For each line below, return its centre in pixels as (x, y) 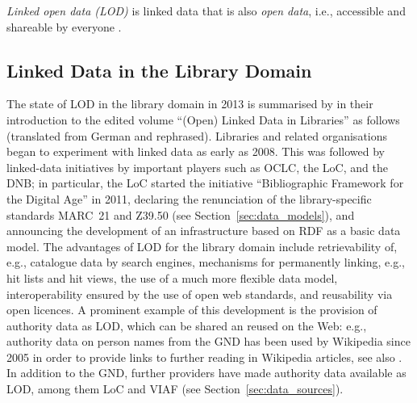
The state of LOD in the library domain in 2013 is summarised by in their (190, 104)
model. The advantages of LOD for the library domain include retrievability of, (202, 246)
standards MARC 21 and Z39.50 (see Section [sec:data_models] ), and (181, 214)
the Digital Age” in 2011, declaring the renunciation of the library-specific (189, 198)
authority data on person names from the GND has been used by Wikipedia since (208, 341)
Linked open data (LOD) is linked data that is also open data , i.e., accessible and (206, 10)
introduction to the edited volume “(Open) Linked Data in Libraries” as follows (203, 119)
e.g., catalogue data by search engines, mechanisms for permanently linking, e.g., (206, 262)
